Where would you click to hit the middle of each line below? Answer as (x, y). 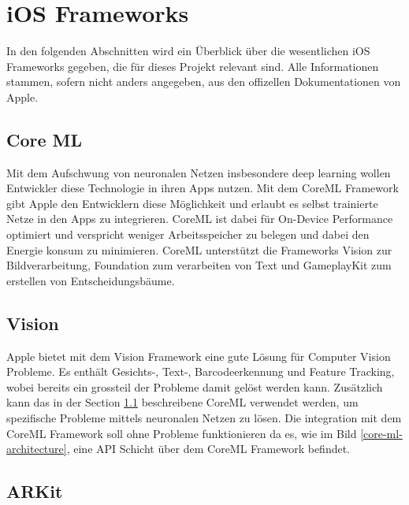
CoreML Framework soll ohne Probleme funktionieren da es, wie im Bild (182, 433)
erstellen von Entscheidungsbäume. (91, 280)
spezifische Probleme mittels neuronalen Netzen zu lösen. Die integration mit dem (204, 418)
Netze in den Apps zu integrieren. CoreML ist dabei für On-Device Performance (200, 219)
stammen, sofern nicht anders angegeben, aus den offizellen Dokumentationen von (204, 82)
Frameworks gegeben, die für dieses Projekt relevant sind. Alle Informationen (193, 66)
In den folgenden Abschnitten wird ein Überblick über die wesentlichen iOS (188, 51)
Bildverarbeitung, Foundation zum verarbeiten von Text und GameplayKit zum (199, 265)
